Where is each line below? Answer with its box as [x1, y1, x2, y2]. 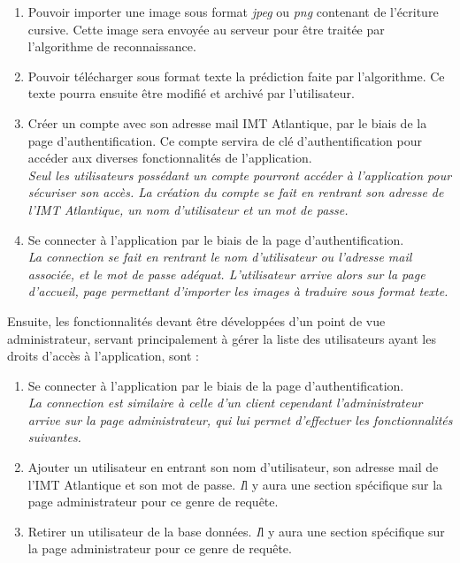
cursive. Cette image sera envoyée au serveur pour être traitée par [27, 19, 385, 38]
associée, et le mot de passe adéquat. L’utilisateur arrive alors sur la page [27, 264, 425, 283]
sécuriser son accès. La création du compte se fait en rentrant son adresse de [27, 183, 444, 202]
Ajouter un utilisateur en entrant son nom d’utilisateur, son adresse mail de [27, 458, 439, 476]
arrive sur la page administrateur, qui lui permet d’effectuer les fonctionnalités [27, 410, 453, 429]
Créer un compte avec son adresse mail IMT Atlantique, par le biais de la [27, 113, 427, 132]
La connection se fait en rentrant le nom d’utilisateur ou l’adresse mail [27, 247, 412, 266]
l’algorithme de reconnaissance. [27, 37, 196, 56]
